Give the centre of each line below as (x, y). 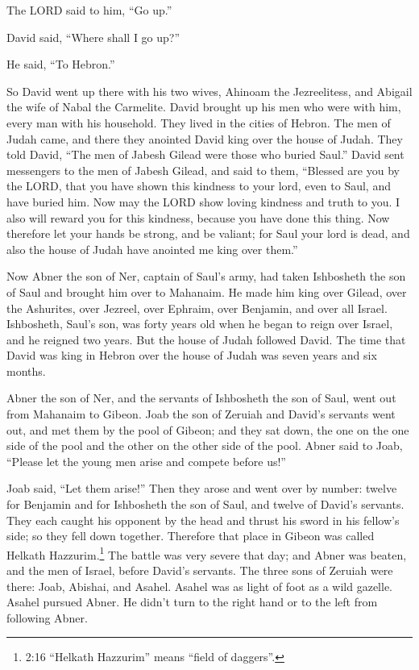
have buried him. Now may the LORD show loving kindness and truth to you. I (203, 201)
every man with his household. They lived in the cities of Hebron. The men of (199, 122)
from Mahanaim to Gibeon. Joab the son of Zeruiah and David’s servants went (201, 414)
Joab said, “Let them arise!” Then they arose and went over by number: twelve (202, 488)
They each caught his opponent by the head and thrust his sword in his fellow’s (203, 520)
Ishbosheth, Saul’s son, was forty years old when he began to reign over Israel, (200, 324)
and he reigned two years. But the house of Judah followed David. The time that (206, 339)
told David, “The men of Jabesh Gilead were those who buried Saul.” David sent (205, 154)
